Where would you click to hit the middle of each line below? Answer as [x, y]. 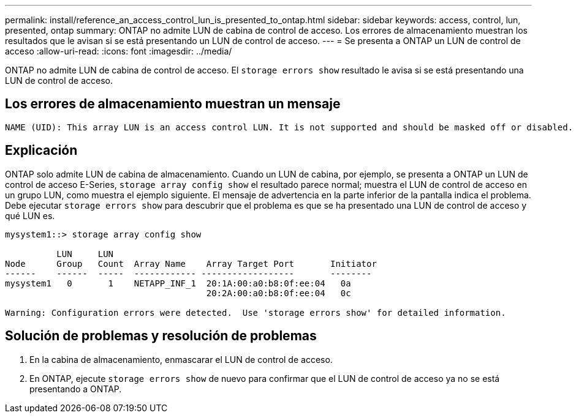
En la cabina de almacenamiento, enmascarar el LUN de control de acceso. [181, 359]
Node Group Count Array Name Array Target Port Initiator [191, 263]
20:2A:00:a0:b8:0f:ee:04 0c [279, 293]
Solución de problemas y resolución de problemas [161, 336]
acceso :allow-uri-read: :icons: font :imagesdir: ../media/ [119, 51]
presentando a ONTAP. [76, 389]
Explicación [41, 151]
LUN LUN [85, 254]
